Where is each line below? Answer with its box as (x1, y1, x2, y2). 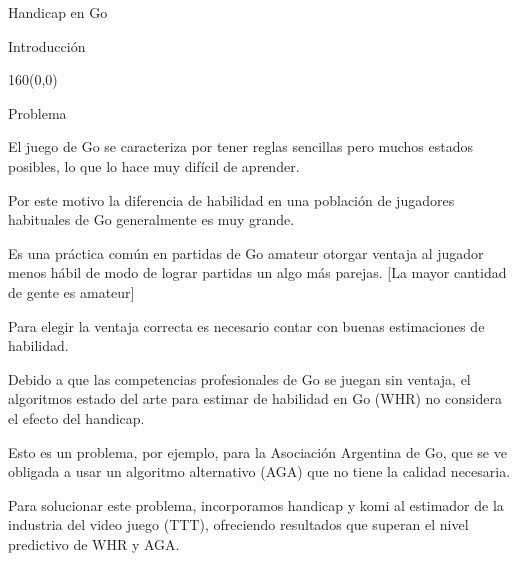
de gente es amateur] (8, 281, 135, 302)
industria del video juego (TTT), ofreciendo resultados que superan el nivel (8, 514, 469, 535)
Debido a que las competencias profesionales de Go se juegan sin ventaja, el (8, 368, 471, 389)
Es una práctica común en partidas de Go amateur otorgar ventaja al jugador (8, 242, 484, 263)
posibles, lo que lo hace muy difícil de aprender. (8, 155, 300, 176)
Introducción (8, 35, 86, 56)
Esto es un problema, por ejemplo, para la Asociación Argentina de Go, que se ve (8, 441, 507, 462)
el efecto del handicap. (8, 407, 145, 428)
